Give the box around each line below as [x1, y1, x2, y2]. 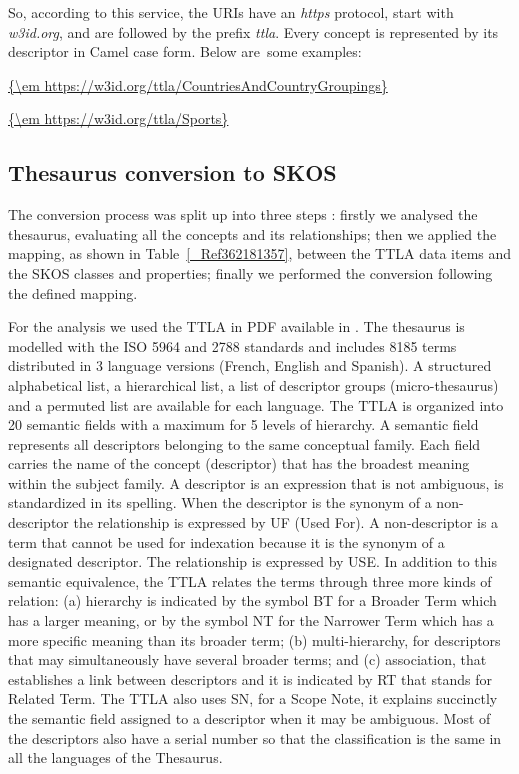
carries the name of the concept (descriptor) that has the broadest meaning [8, 453, 470, 474]
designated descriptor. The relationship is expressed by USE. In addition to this [8, 551, 497, 572]
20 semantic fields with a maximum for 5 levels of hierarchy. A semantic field [8, 414, 479, 435]
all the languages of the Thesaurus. [8, 747, 223, 768]
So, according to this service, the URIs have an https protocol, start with [8, 2, 454, 22]
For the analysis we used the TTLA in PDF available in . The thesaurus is [8, 316, 465, 337]
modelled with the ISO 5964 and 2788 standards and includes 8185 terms [8, 335, 457, 356]
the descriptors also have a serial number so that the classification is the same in [8, 727, 502, 748]
